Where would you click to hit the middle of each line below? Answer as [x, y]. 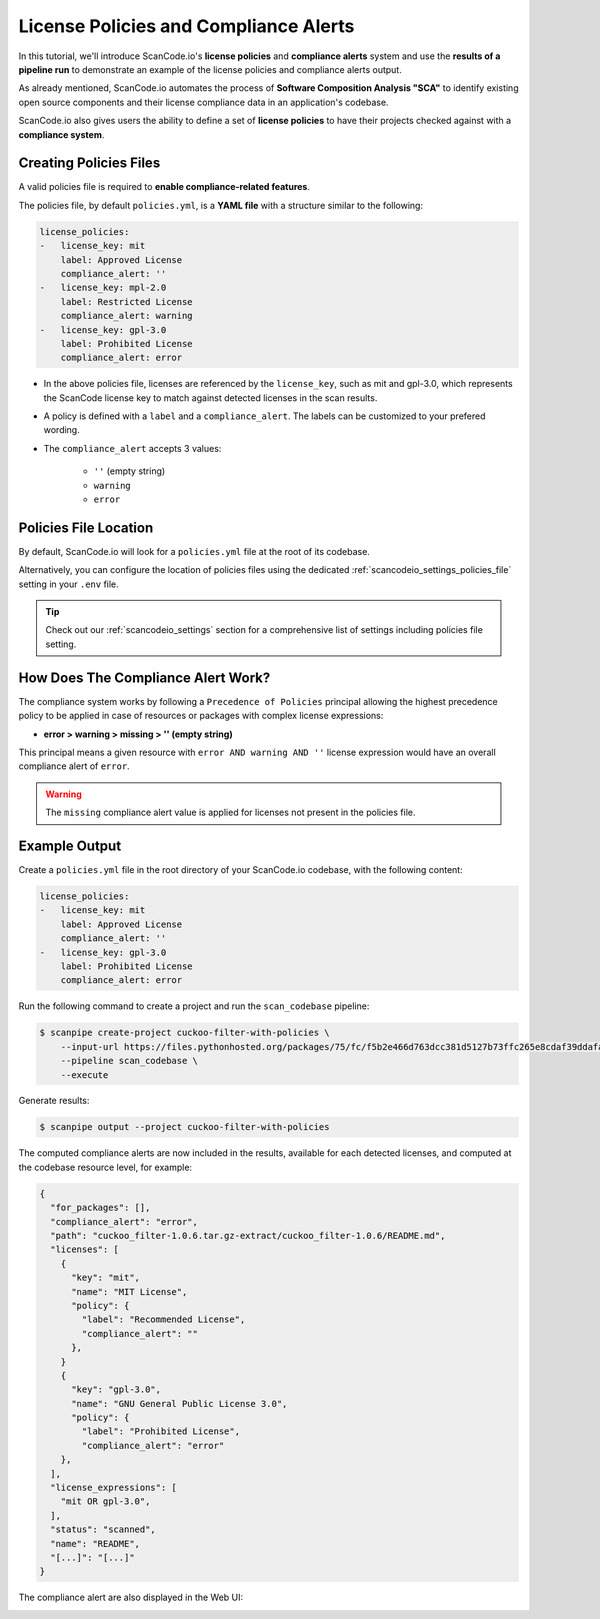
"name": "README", [95, 1543]
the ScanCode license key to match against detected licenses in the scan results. [210, 397]
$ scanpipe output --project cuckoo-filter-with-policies [184, 1127]
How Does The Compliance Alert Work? [144, 677]
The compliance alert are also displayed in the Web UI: [131, 1597]
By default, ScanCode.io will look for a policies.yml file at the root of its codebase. [194, 551]
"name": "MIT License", [129, 1291]
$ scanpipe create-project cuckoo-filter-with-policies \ [184, 1033]
